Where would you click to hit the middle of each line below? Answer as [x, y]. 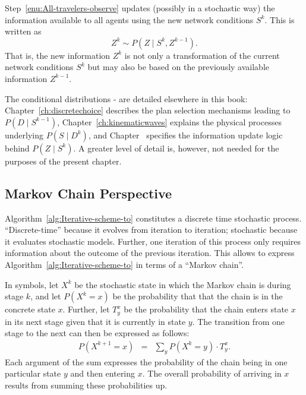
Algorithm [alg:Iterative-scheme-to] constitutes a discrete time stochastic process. [153, 218]
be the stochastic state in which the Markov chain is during [183, 284]
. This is [280, 19]
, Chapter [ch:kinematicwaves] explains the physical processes [169, 121]
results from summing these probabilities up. [86, 385]
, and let [46, 296]
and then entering [103, 373]
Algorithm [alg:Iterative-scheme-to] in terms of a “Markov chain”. [124, 264]
